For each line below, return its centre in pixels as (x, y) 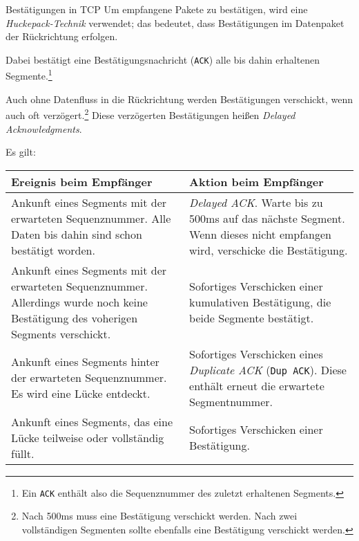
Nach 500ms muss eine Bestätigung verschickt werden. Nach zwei (159, 516)
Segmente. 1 (29, 75)
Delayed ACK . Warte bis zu (256, 202)
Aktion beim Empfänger (256, 181)
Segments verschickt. (61, 333)
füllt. (23, 453)
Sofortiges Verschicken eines (256, 354)
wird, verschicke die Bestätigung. (269, 250)
